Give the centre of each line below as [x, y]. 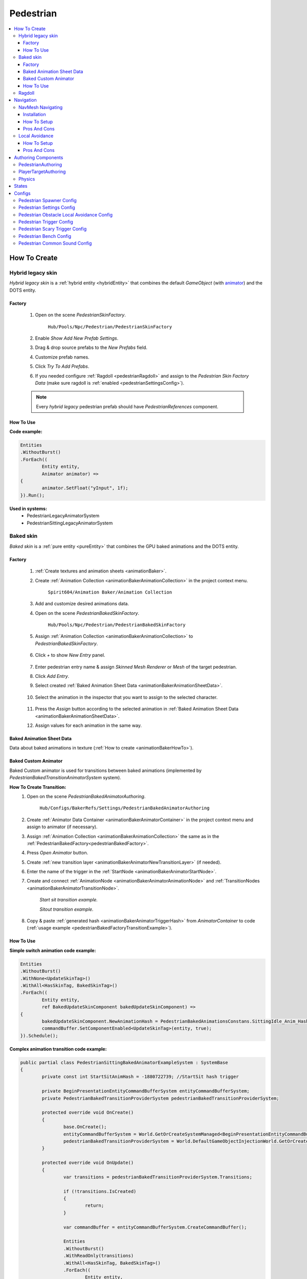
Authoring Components [39, 157]
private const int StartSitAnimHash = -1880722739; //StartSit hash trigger [140, 1077]
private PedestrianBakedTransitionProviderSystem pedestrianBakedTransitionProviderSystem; [160, 1098]
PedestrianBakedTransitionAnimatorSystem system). [65, 778]
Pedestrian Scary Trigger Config [53, 229]
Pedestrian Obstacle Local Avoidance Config [65, 214]
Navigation [25, 100]
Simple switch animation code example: [53, 950]
